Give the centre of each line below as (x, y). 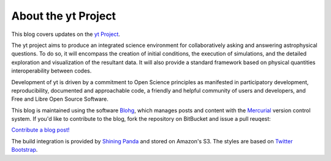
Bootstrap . (25, 150)
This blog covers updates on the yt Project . (66, 34)
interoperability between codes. (51, 71)
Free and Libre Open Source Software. (60, 99)
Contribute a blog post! (40, 130)
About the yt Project (64, 16)
